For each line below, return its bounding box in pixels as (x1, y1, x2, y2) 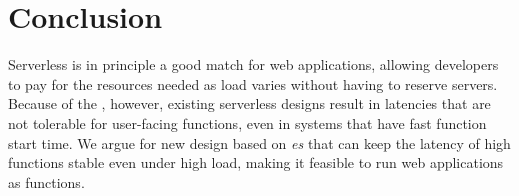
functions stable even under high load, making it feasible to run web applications (8, 152, 504, 173)
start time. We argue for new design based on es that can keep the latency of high (8, 132, 511, 153)
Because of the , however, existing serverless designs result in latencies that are (8, 93, 491, 114)
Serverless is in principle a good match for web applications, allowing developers (8, 54, 499, 75)
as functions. (8, 171, 85, 192)
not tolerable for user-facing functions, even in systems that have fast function (8, 112, 487, 133)
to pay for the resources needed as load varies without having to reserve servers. (8, 73, 498, 94)
